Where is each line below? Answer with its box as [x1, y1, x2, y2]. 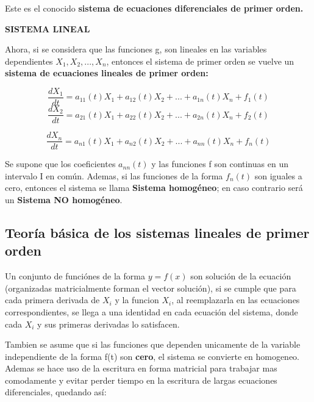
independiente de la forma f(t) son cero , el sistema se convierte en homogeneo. [5, 350, 300, 362]
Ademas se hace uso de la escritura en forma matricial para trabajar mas [5, 362, 277, 375]
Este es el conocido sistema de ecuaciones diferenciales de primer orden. [5, 2, 304, 14]
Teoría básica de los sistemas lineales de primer [5, 223, 310, 242]
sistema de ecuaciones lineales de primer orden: [5, 66, 209, 79]
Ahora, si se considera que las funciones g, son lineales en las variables [5, 43, 267, 56]
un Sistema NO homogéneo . [5, 193, 123, 206]
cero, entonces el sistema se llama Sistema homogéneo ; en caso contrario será [5, 181, 303, 194]
